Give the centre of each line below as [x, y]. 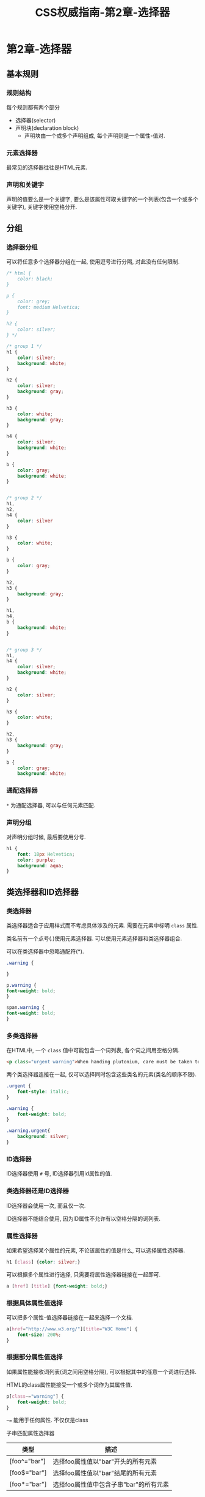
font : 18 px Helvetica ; [46, 854]
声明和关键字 [25, 185]
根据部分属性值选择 [34, 1357]
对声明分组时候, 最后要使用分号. [46, 837]
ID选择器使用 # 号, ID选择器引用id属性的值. [59, 1174]
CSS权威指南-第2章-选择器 [103, 13]
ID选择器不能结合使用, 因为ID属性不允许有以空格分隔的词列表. [83, 1218]
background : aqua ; [41, 865]
